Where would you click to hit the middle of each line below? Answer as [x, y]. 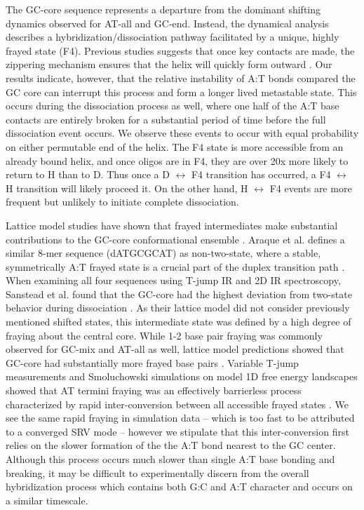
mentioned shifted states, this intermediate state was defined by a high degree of [178, 322]
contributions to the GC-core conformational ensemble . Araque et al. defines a [175, 239]
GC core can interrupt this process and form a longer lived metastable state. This [181, 92]
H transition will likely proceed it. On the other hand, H [127, 188]
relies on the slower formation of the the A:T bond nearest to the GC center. [171, 445]
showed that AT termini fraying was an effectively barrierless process [154, 390]
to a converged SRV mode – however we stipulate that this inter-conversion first [177, 431]
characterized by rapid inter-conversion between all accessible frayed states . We [177, 404]
